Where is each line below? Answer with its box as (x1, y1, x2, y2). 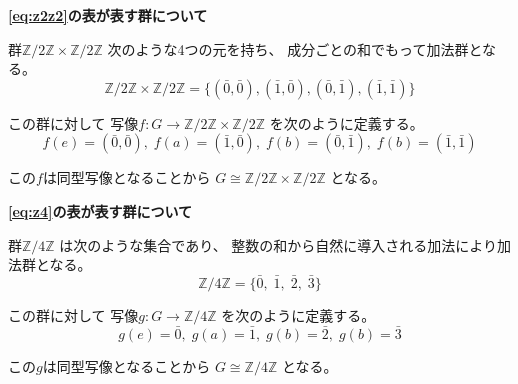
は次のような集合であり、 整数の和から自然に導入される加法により (59, 234, 498, 255)
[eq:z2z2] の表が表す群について (8, 5, 208, 25)
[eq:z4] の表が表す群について (8, 200, 193, 221)
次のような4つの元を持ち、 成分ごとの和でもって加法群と (107, 38, 482, 59)
